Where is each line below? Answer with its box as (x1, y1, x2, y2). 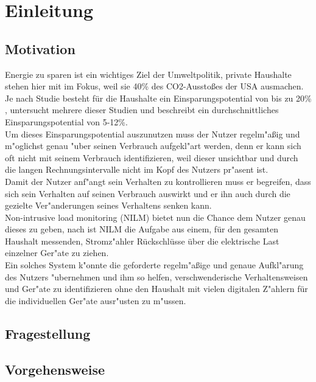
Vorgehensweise (5, 359, 105, 378)
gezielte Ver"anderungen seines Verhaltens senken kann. (5, 199, 212, 212)
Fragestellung (5, 324, 91, 342)
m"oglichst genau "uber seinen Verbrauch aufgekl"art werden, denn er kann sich (5, 139, 301, 152)
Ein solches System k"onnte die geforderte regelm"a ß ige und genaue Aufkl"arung (5, 259, 304, 271)
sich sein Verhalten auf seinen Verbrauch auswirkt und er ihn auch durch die (5, 187, 290, 200)
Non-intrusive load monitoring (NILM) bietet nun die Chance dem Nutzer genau (5, 210, 306, 223)
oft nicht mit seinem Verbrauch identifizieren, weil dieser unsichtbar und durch (5, 151, 298, 164)
